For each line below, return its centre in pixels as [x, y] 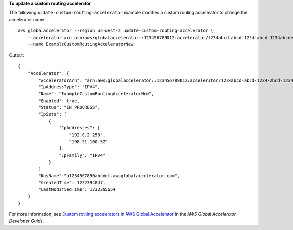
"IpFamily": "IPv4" [82, 155]
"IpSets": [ [52, 114]
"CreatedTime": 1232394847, [72, 183]
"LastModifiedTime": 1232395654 [77, 189]
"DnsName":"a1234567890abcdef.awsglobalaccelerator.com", [109, 176]
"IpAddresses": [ [79, 128]
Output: [17, 55]
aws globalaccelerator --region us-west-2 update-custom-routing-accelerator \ [115, 31]
